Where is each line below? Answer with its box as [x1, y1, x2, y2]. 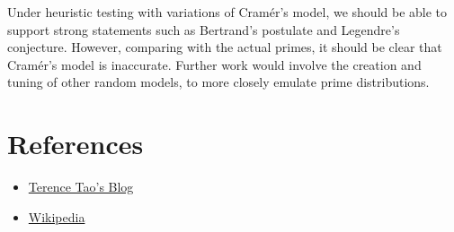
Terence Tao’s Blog [28, 177, 134, 196]
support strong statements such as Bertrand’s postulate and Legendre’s [7, 20, 400, 39]
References [7, 125, 144, 162]
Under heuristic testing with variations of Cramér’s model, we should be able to [7, 3, 448, 21]
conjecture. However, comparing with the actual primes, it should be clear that [7, 38, 442, 56]
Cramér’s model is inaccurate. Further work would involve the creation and [7, 55, 422, 73]
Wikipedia [28, 207, 85, 226]
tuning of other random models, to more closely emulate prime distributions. [7, 73, 430, 91]
